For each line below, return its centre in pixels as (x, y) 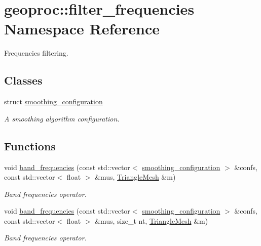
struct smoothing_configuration (53, 101)
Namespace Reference (82, 29)
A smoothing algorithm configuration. (62, 118)
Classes (23, 80)
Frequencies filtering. (36, 53)
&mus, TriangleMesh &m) (135, 177)
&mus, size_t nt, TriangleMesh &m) (152, 220)
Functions (30, 146)
